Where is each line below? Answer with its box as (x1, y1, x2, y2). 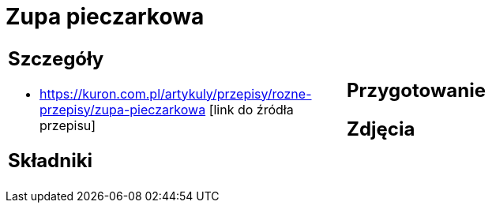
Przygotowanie (347, 78, 486, 102)
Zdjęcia (347, 117, 415, 140)
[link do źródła (208, 101, 294, 118)
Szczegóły (8, 47, 104, 70)
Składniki (8, 148, 93, 172)
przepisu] (39, 117, 96, 133)
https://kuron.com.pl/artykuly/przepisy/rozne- (39, 85, 312, 102)
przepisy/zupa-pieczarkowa (39, 101, 206, 118)
